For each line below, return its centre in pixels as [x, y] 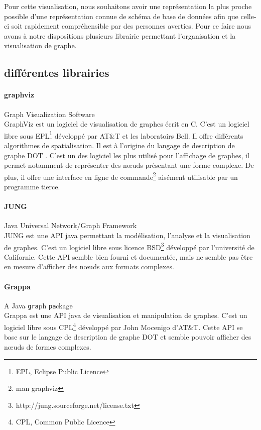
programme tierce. [32, 187]
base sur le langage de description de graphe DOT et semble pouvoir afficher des [128, 337]
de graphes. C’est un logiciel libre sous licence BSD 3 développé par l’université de [129, 246]
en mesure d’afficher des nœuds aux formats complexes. [89, 266]
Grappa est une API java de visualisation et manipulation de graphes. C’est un [126, 315]
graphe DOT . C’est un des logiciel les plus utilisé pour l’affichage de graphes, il [127, 155]
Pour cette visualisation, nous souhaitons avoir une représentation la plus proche [128, 6]
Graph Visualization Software [49, 114]
